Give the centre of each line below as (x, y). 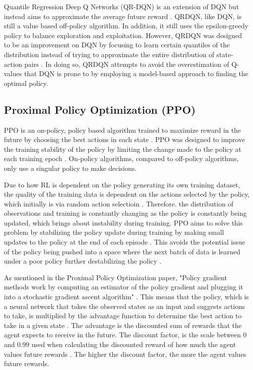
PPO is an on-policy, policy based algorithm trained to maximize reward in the (122, 130)
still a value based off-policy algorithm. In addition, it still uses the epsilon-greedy (126, 26)
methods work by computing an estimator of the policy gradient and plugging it (124, 287)
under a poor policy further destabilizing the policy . (83, 261)
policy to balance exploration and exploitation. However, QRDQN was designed (123, 35)
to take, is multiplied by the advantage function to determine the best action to (123, 316)
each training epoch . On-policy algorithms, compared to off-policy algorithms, (121, 158)
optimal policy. (26, 83)
